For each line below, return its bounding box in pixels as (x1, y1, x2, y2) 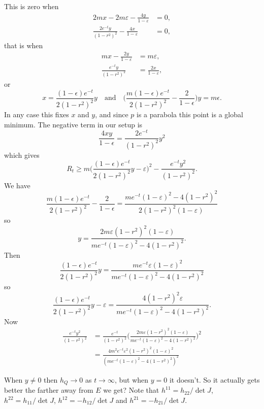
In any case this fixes (4, 109, 69, 120)
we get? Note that (103, 385, 159, 395)
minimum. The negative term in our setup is (4, 119, 143, 129)
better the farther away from (4, 385, 93, 395)
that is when (4, 40, 43, 50)
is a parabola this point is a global (137, 109, 243, 120)
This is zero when (4, 1, 59, 11)
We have (4, 180, 30, 190)
